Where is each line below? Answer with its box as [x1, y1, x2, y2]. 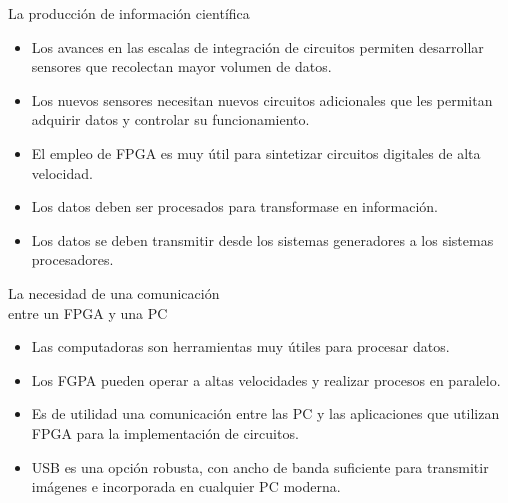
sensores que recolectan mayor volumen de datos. [31, 56, 332, 77]
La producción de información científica [8, 3, 250, 23]
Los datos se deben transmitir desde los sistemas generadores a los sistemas [31, 229, 494, 250]
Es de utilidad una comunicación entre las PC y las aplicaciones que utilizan [31, 403, 500, 424]
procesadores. [31, 249, 114, 270]
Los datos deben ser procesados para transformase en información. [31, 196, 438, 217]
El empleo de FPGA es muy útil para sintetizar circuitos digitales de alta [31, 142, 481, 163]
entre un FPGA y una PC [8, 302, 168, 323]
